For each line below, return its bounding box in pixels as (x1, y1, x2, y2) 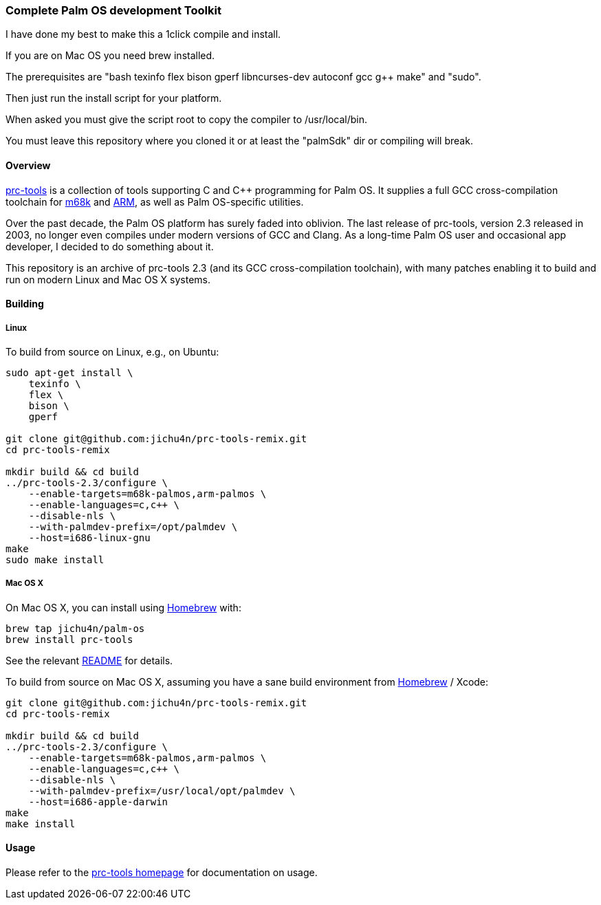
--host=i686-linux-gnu (28, 532, 151, 543)
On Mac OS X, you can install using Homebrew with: (6, 601, 241, 613)
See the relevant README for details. (6, 654, 173, 666)
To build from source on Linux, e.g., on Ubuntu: (6, 345, 219, 358)
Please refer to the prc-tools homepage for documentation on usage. (6, 866, 318, 878)
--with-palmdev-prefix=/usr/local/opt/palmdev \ (28, 785, 296, 796)
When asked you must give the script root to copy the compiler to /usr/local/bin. (6, 113, 368, 126)
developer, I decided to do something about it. (6, 240, 214, 252)
